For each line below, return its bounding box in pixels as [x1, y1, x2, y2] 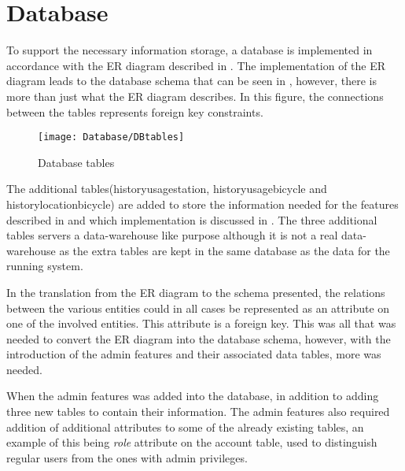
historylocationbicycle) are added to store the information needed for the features [6, 195, 399, 212]
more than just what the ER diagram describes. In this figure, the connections [6, 87, 384, 104]
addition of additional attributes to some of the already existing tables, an [6, 418, 364, 435]
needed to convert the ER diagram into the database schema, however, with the [6, 330, 391, 347]
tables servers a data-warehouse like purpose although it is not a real [6, 227, 338, 243]
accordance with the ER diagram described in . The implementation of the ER [6, 57, 386, 73]
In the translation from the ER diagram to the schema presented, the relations [6, 284, 385, 300]
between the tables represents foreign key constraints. [6, 103, 263, 120]
